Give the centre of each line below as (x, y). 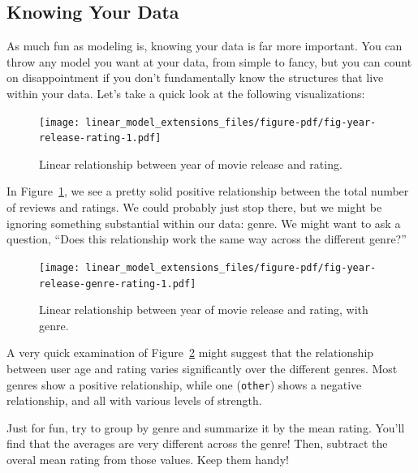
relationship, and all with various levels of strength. (134, 400)
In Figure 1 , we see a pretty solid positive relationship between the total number (208, 191)
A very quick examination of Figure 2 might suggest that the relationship (190, 353)
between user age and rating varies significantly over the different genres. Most (202, 368)
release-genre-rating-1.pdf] (118, 284)
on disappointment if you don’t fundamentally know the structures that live (195, 77)
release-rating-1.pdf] (100, 138)
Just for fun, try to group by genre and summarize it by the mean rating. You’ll (206, 427)
